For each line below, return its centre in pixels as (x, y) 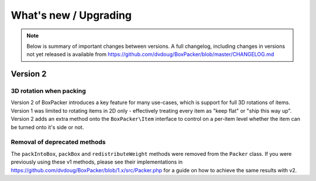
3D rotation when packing (48, 91)
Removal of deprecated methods (58, 142)
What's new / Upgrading (71, 15)
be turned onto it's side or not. (47, 127)
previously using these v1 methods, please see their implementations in (97, 162)
